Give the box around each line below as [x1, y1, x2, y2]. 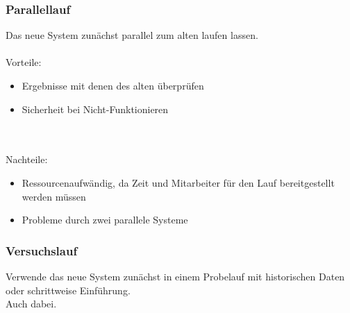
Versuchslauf [6, 242, 78, 259]
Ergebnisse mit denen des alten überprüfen [22, 78, 204, 92]
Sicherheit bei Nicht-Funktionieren [22, 101, 169, 116]
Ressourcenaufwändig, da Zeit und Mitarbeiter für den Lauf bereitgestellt [22, 175, 335, 189]
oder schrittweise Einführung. [6, 282, 131, 297]
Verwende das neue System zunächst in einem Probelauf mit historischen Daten [6, 269, 345, 283]
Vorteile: [6, 55, 42, 69]
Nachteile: [6, 152, 48, 167]
